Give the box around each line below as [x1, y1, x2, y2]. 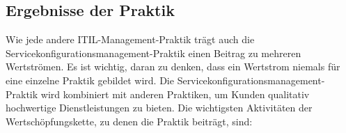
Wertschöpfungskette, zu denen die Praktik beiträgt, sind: [6, 114, 253, 128]
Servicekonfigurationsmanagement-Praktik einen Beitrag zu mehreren [6, 45, 301, 60]
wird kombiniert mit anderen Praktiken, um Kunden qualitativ [40, 86, 310, 101]
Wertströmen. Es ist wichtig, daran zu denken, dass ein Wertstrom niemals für [6, 59, 340, 74]
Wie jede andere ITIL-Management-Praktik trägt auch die [6, 32, 255, 47]
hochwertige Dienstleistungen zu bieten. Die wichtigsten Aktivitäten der [6, 100, 313, 115]
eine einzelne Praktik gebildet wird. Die [6, 72, 174, 87]
